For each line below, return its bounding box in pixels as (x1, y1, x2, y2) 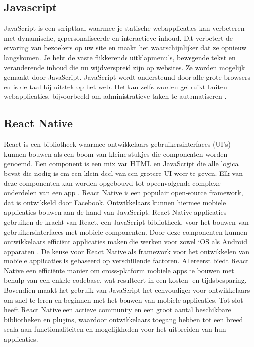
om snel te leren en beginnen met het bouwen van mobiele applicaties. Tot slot (4, 294, 243, 305)
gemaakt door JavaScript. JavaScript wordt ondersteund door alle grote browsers (4, 72, 251, 82)
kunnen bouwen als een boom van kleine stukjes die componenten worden (4, 148, 228, 159)
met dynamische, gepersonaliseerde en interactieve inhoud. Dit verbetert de (4, 32, 233, 43)
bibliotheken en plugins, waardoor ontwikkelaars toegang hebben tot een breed (4, 314, 243, 324)
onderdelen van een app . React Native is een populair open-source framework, (4, 187, 243, 198)
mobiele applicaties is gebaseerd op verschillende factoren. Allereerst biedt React (4, 256, 249, 266)
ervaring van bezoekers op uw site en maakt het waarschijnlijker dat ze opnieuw (4, 42, 247, 53)
